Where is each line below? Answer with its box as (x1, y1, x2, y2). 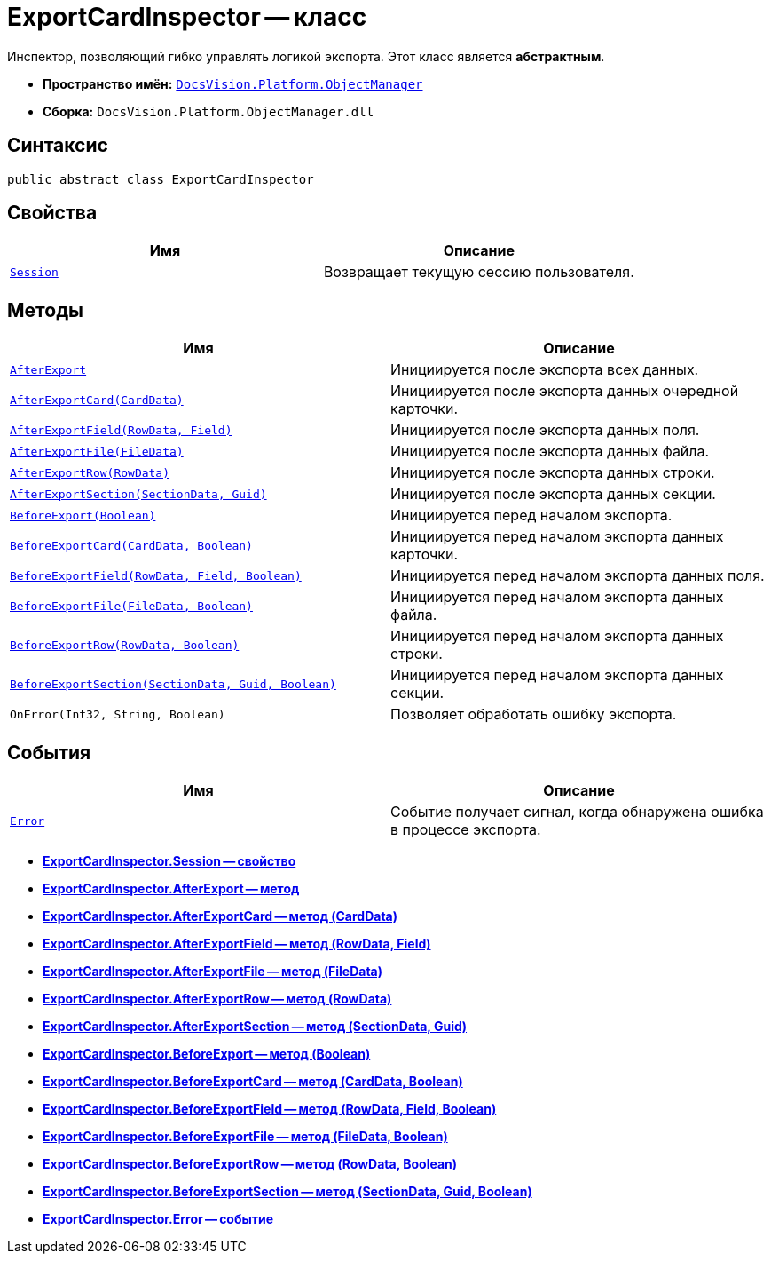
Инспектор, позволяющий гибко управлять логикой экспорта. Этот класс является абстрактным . (7, 48, 605, 64)
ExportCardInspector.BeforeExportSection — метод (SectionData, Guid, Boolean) (43, 1184, 532, 1200)
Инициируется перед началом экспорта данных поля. (390, 567, 765, 585)
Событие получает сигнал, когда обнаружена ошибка (390, 803, 764, 821)
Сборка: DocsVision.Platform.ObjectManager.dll (43, 103, 374, 119)
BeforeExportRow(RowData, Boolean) (10, 638, 240, 652)
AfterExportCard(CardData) (10, 393, 184, 407)
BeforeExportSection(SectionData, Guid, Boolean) (10, 677, 336, 691)
